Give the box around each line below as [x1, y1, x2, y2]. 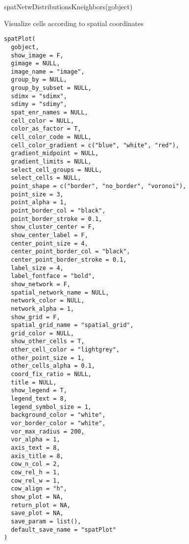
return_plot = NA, [11, 501, 71, 509]
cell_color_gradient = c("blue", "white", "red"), [11, 141, 179, 149]
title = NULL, [11, 379, 57, 386]
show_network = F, [11, 280, 71, 288]
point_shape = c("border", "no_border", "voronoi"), [11, 183, 187, 190]
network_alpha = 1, [11, 305, 74, 312]
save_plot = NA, [11, 510, 64, 517]
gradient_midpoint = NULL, [11, 150, 99, 157]
